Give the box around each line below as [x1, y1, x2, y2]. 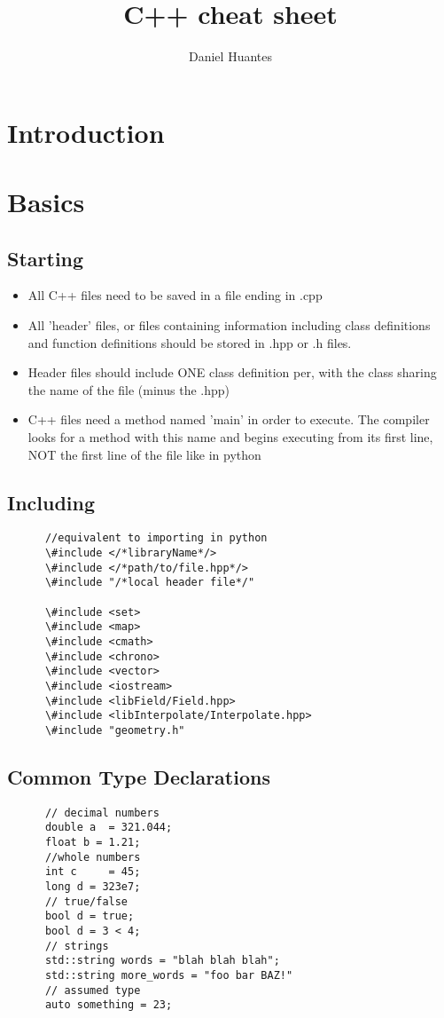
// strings [44, 939, 109, 952]
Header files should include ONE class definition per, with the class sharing [27, 363, 437, 382]
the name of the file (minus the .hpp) [27, 380, 230, 399]
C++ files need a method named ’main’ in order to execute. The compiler [27, 410, 430, 429]
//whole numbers [44, 850, 141, 864]
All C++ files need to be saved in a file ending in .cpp [27, 286, 323, 304]
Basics [7, 184, 85, 220]
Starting [7, 244, 84, 272]
